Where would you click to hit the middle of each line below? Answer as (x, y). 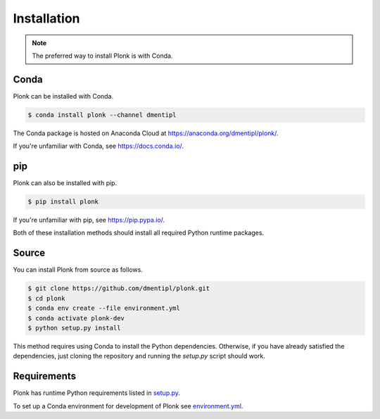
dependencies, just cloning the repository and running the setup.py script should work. (139, 356)
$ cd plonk (46, 298)
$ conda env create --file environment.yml (104, 308)
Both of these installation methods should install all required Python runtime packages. (138, 233)
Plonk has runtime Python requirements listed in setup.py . (97, 393)
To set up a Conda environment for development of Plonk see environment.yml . (128, 406)
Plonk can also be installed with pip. (65, 183)
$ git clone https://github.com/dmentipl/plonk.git (119, 288)
